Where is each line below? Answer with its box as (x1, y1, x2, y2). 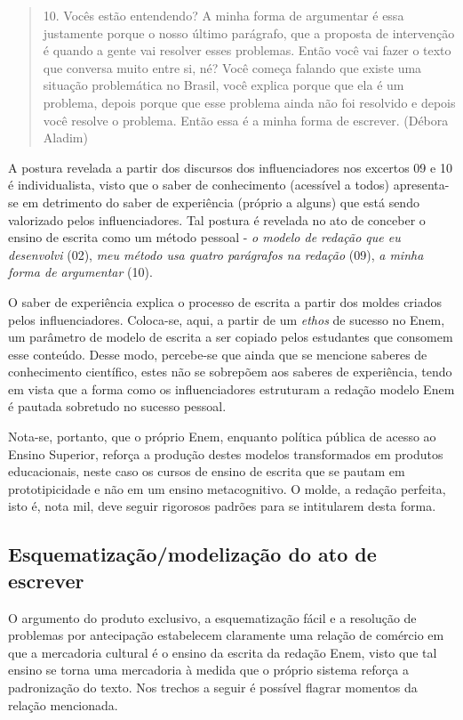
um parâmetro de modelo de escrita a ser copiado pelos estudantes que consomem (8, 328, 453, 346)
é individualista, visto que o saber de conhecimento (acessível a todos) (8, 175, 390, 194)
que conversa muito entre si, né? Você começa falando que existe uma (43, 58, 422, 77)
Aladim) (43, 128, 88, 147)
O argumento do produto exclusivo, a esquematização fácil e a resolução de (8, 608, 417, 627)
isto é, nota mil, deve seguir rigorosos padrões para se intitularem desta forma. (8, 497, 436, 515)
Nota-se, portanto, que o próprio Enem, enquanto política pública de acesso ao (8, 427, 436, 446)
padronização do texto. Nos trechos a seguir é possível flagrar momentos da (8, 678, 418, 696)
